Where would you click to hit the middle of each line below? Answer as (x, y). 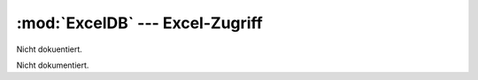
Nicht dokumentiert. (53, 65)
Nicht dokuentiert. (50, 49)
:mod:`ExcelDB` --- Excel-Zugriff (139, 23)
